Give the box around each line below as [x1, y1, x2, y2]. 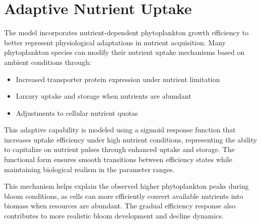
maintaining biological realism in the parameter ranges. [4, 164, 175, 174]
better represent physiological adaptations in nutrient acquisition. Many [4, 37, 226, 47]
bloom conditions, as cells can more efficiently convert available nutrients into [4, 190, 243, 201]
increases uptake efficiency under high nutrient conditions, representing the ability [4, 134, 257, 144]
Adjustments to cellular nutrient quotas [16, 107, 138, 118]
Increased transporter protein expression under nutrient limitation [16, 73, 220, 84]
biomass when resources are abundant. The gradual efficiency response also [4, 200, 236, 211]
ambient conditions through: [4, 56, 91, 67]
